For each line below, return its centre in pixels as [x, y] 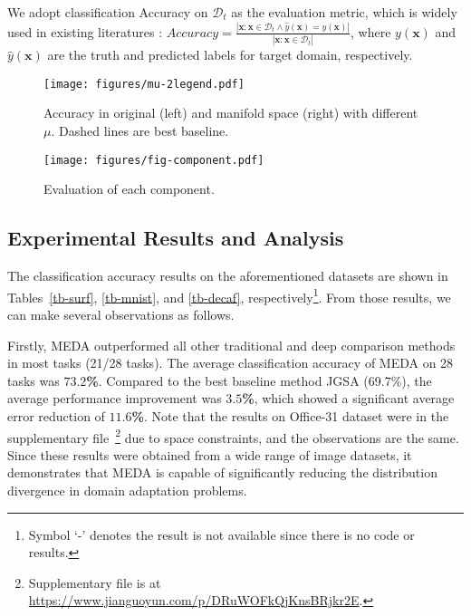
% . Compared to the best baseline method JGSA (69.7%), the [259, 380]
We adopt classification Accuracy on [108, 12]
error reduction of [56, 415]
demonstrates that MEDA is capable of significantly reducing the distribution [222, 472]
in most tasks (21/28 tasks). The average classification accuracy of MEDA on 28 [231, 363]
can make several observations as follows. [121, 314]
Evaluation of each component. [129, 189]
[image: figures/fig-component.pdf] [154, 160]
